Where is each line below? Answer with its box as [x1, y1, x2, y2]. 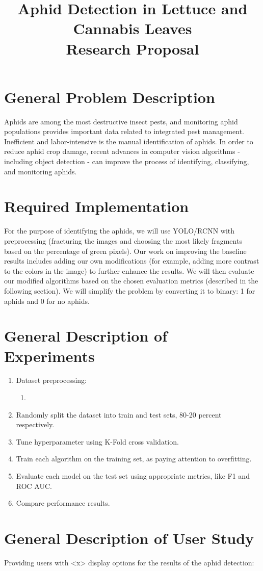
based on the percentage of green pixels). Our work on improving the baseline [4, 245, 247, 256]
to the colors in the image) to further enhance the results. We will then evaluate [4, 265, 254, 276]
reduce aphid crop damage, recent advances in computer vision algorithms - [4, 146, 240, 157]
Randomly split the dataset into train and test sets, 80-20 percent [16, 409, 222, 420]
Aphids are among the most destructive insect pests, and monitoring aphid [4, 116, 238, 126]
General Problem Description [4, 86, 215, 107]
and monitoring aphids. [4, 166, 77, 176]
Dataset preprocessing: [16, 375, 87, 385]
